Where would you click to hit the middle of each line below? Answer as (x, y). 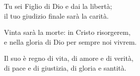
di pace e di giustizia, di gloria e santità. (65, 67)
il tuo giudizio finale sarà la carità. (56, 15)
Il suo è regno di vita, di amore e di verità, (69, 58)
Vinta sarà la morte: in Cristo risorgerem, (67, 32)
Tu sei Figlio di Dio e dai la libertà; (58, 6)
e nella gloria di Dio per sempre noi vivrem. (70, 41)
